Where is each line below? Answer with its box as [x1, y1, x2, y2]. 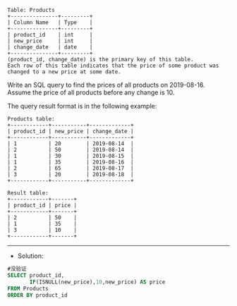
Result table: [7, 190, 49, 197]
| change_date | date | [7, 44, 93, 51]
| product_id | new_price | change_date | [7, 128, 134, 135]
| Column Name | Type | [7, 19, 93, 26]
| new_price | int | [7, 37, 93, 44]
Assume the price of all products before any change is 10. [7, 88, 175, 97]
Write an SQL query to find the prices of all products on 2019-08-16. [7, 81, 205, 89]
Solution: [17, 252, 44, 260]
